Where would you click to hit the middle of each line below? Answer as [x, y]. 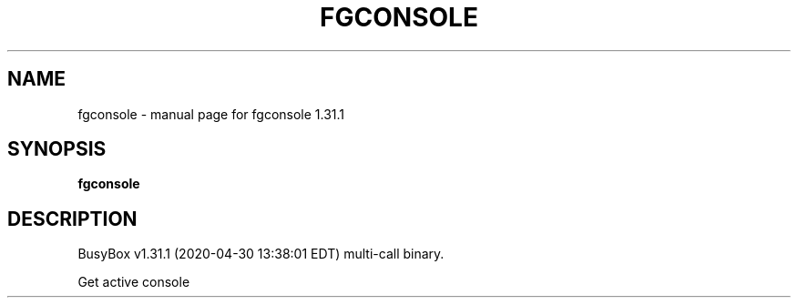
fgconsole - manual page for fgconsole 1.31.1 [211, 114]
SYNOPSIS [57, 149]
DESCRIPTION [72, 219]
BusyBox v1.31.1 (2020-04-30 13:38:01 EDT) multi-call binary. [261, 254]
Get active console [134, 282]
